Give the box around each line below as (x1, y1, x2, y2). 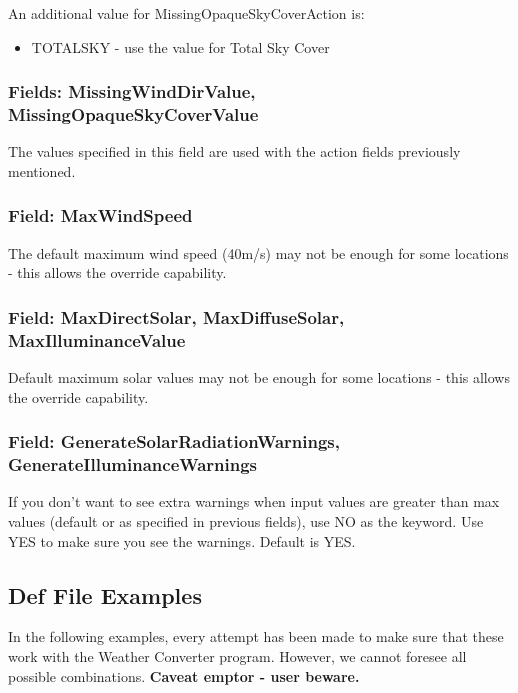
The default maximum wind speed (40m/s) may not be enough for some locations (8, 242, 509, 263)
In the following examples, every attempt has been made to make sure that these (8, 626, 504, 647)
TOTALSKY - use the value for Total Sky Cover (31, 36, 330, 57)
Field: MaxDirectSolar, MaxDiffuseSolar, (8, 304, 345, 329)
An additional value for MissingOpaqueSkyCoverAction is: (8, 3, 365, 23)
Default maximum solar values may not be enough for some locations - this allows (8, 367, 510, 388)
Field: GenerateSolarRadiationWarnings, (8, 429, 340, 454)
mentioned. (8, 160, 76, 181)
